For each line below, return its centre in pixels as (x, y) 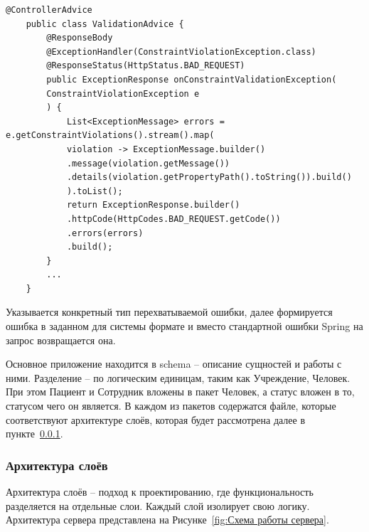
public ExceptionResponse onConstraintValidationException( (192, 79)
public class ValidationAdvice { (105, 24)
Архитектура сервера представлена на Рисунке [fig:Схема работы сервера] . (167, 520)
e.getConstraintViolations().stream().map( (110, 135)
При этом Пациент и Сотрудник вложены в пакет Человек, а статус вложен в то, (180, 392)
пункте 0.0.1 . (34, 433)
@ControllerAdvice (49, 10)
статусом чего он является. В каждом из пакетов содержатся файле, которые (171, 406)
